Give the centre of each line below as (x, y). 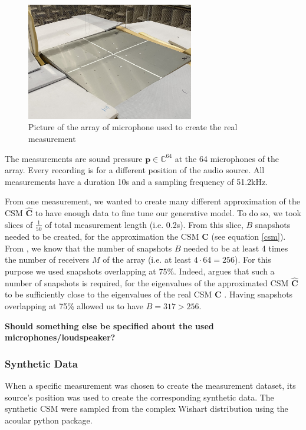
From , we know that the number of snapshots (88, 248)
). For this (253, 259)
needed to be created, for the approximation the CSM (102, 236)
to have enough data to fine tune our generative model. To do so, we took (168, 213)
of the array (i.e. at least (147, 259)
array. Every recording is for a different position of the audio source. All (135, 170)
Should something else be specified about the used (109, 325)
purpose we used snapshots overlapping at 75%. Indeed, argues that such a (140, 271)
